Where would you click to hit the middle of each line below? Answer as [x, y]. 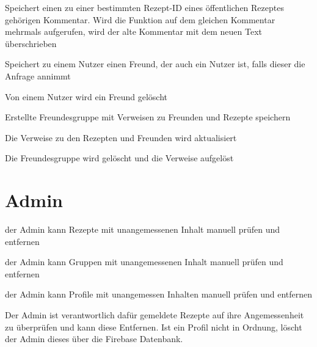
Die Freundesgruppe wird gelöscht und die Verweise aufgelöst [119, 158]
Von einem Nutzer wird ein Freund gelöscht [86, 96]
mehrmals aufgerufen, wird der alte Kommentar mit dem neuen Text [134, 31]
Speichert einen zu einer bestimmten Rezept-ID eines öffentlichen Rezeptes [144, 7]
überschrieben [31, 43]
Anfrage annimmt [38, 75]
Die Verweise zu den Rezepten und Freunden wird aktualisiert [121, 137]
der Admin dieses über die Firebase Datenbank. [94, 339]
